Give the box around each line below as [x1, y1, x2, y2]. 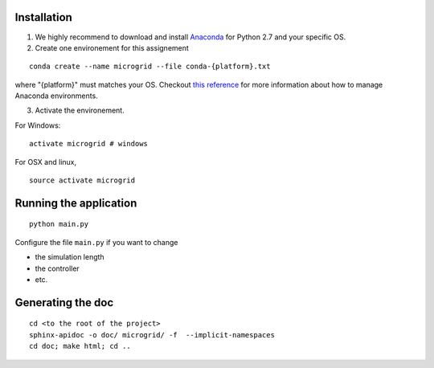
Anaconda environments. [14, 91, 98, 100]
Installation [14, 10, 72, 24]
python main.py [29, 219, 89, 229]
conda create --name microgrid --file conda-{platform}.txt [29, 62, 271, 72]
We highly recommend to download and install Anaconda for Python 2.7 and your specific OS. [35, 32, 346, 42]
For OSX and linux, [14, 157, 77, 166]
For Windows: [14, 121, 61, 130]
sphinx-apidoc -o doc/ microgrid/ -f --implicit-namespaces [29, 330, 275, 339]
